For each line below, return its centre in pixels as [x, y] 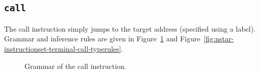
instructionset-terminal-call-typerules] [63, 48]
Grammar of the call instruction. [75, 66]
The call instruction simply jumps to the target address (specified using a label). [130, 28]
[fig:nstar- [219, 39]
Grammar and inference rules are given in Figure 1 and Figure [102, 39]
